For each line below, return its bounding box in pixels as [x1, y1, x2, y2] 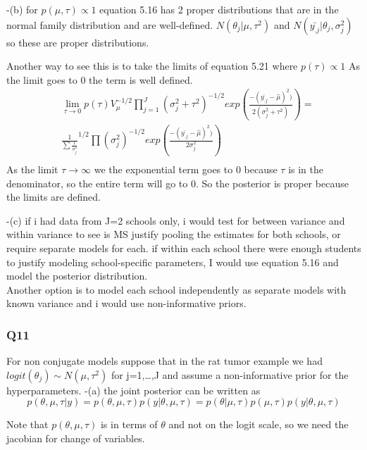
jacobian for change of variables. [6, 431, 145, 446]
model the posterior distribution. [6, 268, 148, 283]
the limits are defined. [6, 189, 101, 204]
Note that [6, 417, 49, 432]
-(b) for [6, 2, 38, 16]
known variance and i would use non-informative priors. [6, 296, 247, 311]
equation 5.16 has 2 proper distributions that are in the [99, 2, 339, 16]
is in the [288, 162, 323, 177]
